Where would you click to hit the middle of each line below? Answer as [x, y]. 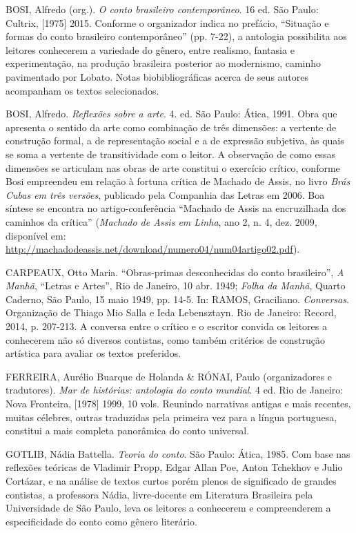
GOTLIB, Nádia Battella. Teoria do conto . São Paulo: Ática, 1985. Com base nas [178, 453]
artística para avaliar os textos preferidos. [93, 353]
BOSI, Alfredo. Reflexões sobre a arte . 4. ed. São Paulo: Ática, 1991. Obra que [171, 114]
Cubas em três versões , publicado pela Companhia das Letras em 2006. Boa [165, 194]
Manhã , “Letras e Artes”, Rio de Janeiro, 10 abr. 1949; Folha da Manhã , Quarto [176, 285]
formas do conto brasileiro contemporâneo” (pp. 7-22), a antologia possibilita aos [176, 36]
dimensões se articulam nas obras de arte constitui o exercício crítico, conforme [173, 167]
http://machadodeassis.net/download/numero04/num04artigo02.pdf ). [153, 249]
